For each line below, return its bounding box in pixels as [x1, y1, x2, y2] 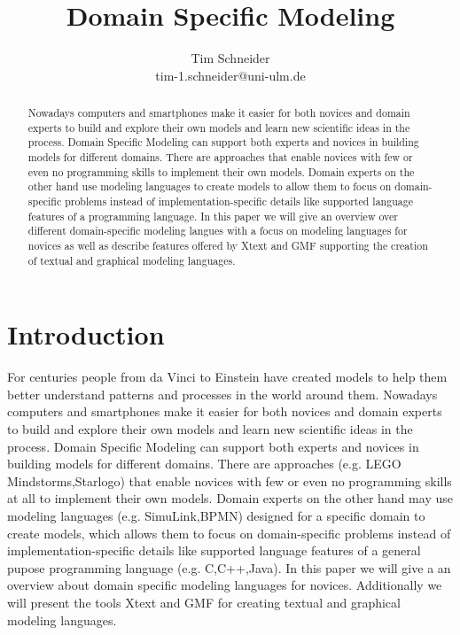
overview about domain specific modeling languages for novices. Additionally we [7, 576, 442, 594]
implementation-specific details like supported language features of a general [7, 541, 421, 560]
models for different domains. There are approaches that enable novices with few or [27, 150, 413, 165]
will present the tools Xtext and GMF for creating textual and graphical [7, 592, 401, 611]
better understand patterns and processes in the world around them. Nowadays [7, 384, 438, 403]
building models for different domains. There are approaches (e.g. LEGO [7, 454, 402, 473]
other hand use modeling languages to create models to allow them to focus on [27, 179, 392, 194]
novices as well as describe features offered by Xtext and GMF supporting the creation [27, 238, 428, 253]
